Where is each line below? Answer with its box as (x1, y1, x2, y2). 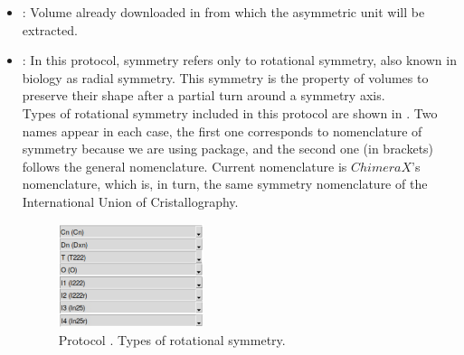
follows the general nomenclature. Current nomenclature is (22, 156, 347, 175)
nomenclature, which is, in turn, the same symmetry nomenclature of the (22, 174, 428, 193)
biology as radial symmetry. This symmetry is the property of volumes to (22, 68, 429, 87)
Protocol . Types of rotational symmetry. (58, 330, 286, 349)
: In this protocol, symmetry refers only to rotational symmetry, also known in (22, 51, 457, 70)
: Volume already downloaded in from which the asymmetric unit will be (22, 3, 425, 21)
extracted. (22, 20, 78, 39)
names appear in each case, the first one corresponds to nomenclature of (22, 121, 422, 140)
